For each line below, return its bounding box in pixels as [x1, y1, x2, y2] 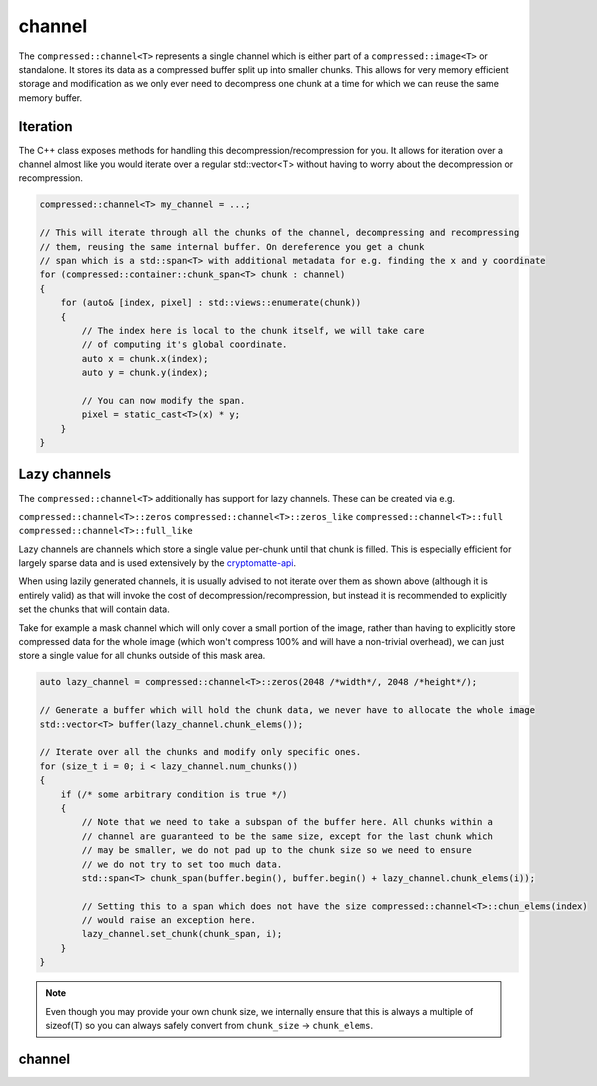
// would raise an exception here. [81, 915, 257, 926]
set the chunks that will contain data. [18, 603, 170, 615]
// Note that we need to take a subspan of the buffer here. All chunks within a [81, 816, 494, 828]
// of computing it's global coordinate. [81, 339, 288, 350]
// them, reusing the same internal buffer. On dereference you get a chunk [39, 241, 425, 252]
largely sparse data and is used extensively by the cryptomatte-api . [18, 557, 297, 569]
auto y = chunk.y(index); [81, 367, 209, 379]
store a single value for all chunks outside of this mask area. [18, 650, 266, 662]
